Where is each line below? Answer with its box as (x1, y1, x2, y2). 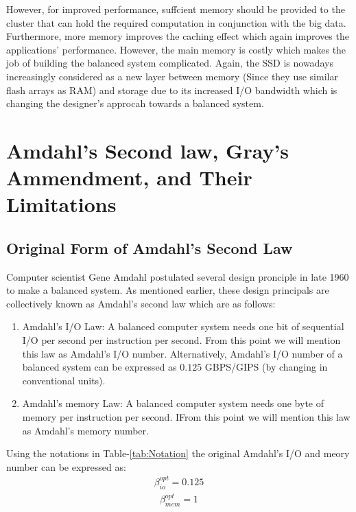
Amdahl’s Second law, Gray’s (6, 136, 289, 164)
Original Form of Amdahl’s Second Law (6, 237, 293, 258)
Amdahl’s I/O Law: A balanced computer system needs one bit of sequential (22, 319, 344, 334)
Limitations (6, 190, 117, 218)
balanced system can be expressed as (22, 360, 177, 374)
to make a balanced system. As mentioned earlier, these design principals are (6, 283, 329, 297)
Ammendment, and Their (6, 163, 252, 191)
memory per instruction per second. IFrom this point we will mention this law (22, 410, 351, 424)
